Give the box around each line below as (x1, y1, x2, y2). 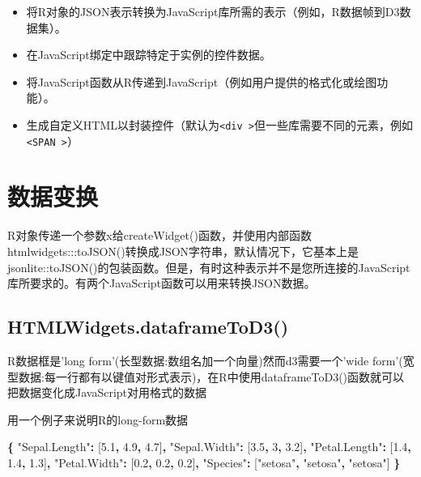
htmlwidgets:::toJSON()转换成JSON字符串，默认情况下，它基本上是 (7, 243, 359, 259)
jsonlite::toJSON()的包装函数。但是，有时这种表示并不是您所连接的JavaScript (7, 258, 410, 275)
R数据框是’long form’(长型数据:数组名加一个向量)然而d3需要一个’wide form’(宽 (7, 351, 415, 368)
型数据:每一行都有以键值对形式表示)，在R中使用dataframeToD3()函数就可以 (7, 368, 405, 385)
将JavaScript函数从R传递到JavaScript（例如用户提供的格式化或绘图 (26, 73, 377, 90)
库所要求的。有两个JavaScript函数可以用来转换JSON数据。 (7, 275, 316, 292)
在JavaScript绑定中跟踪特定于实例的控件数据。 (26, 46, 271, 63)
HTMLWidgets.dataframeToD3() (7, 314, 289, 339)
